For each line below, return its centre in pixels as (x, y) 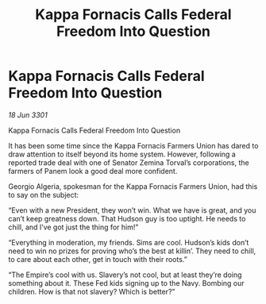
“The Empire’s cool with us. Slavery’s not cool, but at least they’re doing (125, 275)
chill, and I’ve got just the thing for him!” (73, 227)
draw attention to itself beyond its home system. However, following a (122, 154)
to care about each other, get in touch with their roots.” (98, 259)
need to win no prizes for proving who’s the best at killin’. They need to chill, (132, 251)
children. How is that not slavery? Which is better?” (92, 291)
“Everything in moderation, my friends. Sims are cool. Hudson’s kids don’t (129, 242)
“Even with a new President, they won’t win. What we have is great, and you (132, 210)
